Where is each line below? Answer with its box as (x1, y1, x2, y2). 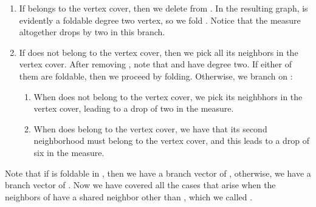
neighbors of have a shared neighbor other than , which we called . (5, 190, 253, 203)
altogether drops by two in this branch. (19, 25, 165, 38)
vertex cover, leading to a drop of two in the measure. (33, 102, 234, 115)
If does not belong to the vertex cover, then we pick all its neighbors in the (19, 46, 298, 58)
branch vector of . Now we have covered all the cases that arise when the (5, 178, 276, 191)
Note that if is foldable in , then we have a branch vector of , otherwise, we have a (5, 166, 311, 179)
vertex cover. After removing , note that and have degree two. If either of (19, 58, 292, 70)
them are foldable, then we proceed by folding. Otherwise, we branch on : (19, 69, 293, 82)
